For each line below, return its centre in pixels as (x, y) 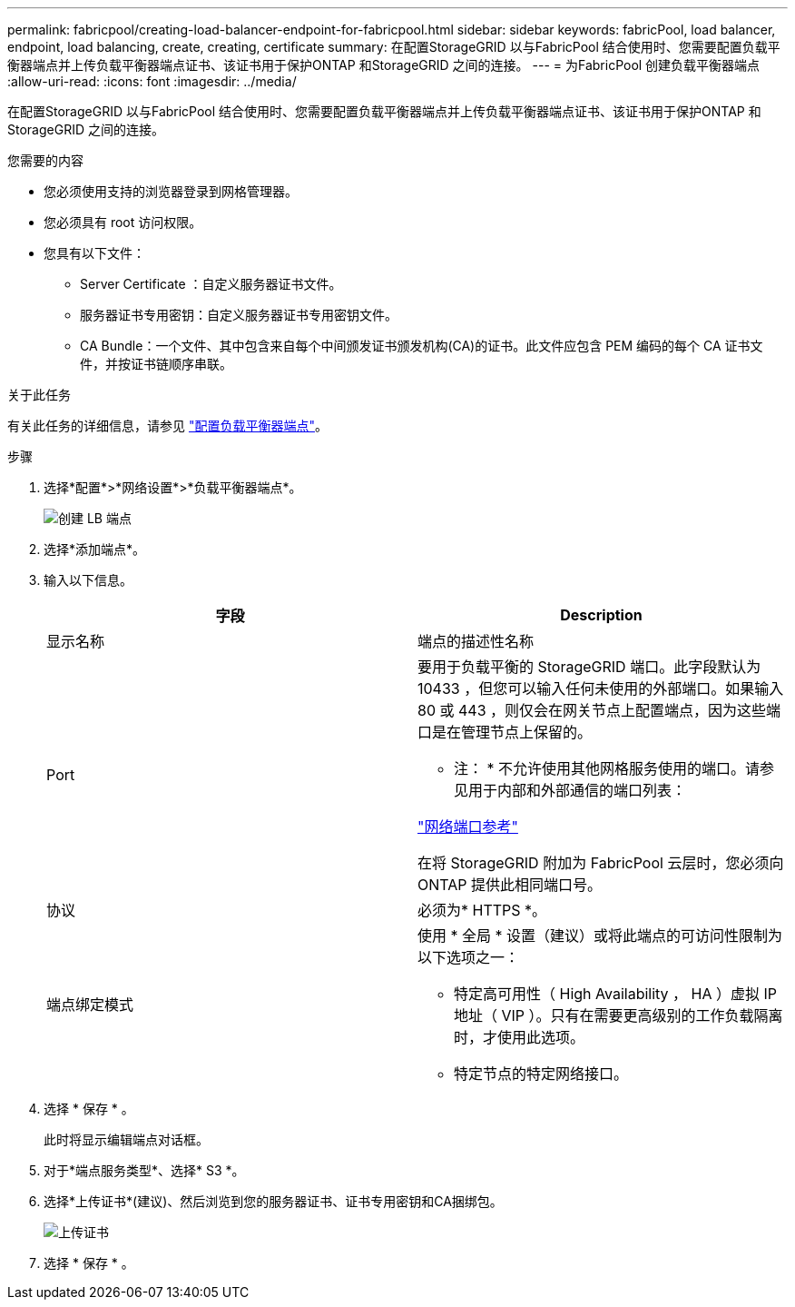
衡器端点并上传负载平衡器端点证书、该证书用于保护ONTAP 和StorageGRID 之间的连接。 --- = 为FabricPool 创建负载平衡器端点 (384, 65)
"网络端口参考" (468, 827)
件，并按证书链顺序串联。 (156, 364)
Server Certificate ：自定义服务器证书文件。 (211, 284)
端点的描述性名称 (476, 641)
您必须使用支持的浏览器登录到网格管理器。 (171, 191)
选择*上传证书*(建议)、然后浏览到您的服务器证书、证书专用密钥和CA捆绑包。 (273, 1201)
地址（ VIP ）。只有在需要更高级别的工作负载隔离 (618, 1015)
